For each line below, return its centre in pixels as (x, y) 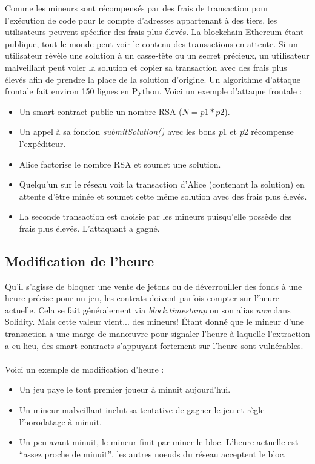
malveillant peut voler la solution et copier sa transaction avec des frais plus (146, 67)
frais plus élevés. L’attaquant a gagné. (89, 228)
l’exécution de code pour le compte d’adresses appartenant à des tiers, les (141, 20)
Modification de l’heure (80, 260)
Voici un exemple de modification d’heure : (85, 369)
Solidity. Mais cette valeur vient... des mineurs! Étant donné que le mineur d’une (155, 322)
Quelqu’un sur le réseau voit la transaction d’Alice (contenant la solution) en (162, 184)
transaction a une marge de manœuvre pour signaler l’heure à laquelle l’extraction (157, 334)
